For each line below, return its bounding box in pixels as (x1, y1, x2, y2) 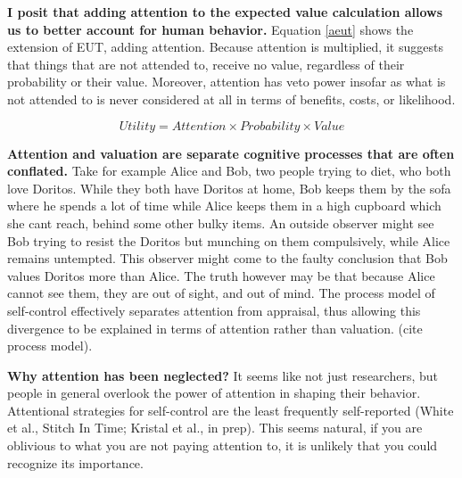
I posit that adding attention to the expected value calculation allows (7, 3, 443, 21)
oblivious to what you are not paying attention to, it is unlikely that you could (7, 436, 438, 455)
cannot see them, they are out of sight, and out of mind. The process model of (7, 284, 435, 302)
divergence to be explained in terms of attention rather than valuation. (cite (7, 318, 423, 337)
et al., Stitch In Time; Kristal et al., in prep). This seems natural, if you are (7, 418, 423, 437)
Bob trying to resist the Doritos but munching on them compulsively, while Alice (7, 231, 450, 250)
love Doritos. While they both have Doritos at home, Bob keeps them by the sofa (7, 178, 451, 197)
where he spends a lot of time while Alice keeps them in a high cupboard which (7, 196, 441, 215)
